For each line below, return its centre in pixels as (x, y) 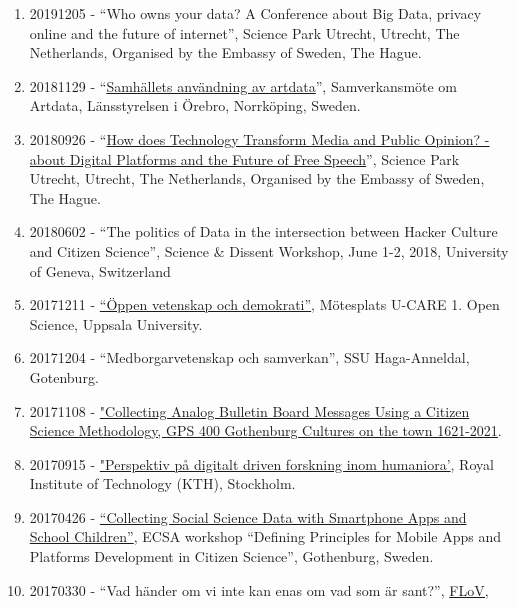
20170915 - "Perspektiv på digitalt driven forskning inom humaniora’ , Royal (261, 463)
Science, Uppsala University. (116, 323)
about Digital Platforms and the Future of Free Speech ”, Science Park (244, 158)
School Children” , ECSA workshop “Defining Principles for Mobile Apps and (265, 536)
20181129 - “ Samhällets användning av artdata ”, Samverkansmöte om (243, 85)
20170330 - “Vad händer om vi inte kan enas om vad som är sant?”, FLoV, (259, 589)
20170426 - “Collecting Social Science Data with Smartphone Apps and (248, 516)
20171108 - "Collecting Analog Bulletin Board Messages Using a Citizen (249, 410)
